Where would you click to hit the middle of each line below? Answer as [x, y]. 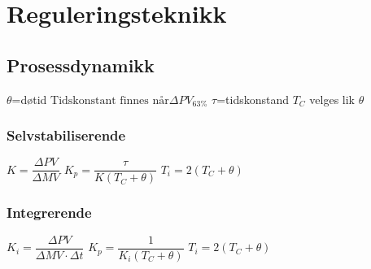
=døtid [29, 99]
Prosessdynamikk [81, 65]
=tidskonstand [253, 99]
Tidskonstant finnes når [110, 100]
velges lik [332, 99]
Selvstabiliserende [66, 135]
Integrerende [49, 213]
